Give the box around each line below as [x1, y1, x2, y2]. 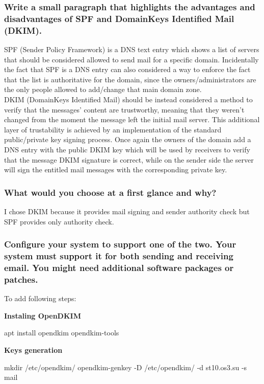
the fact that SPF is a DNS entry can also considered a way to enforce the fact [4, 64, 251, 75]
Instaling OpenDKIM [4, 310, 81, 321]
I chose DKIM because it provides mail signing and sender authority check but [4, 206, 250, 216]
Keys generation [4, 344, 63, 355]
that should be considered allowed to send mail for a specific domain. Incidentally [4, 54, 259, 64]
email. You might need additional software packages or [4, 261, 234, 274]
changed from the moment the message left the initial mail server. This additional [4, 114, 260, 125]
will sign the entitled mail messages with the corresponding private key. [4, 164, 227, 175]
